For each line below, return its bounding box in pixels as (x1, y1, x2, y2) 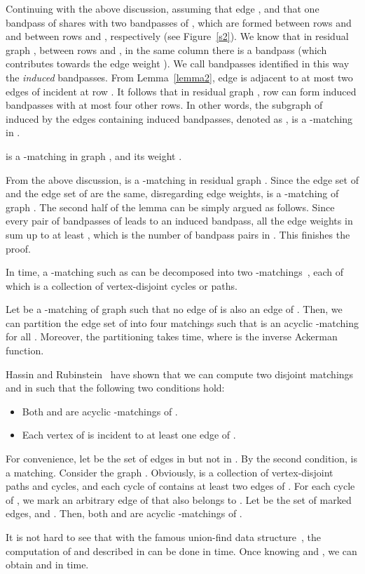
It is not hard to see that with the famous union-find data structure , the (6, 530, 322, 544)
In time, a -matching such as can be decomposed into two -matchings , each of (6, 265, 344, 279)
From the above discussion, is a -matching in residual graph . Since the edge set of (6, 172, 359, 187)
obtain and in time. (6, 557, 89, 572)
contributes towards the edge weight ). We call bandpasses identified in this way (6, 56, 350, 71)
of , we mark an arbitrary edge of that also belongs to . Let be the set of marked (6, 492, 352, 507)
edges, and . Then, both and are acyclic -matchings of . (6, 506, 242, 521)
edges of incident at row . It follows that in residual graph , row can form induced (6, 84, 357, 98)
